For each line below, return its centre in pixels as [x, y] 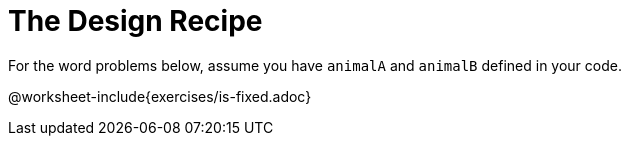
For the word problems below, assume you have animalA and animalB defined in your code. [315, 65]
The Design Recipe [135, 21]
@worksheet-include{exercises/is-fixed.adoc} [160, 96]
